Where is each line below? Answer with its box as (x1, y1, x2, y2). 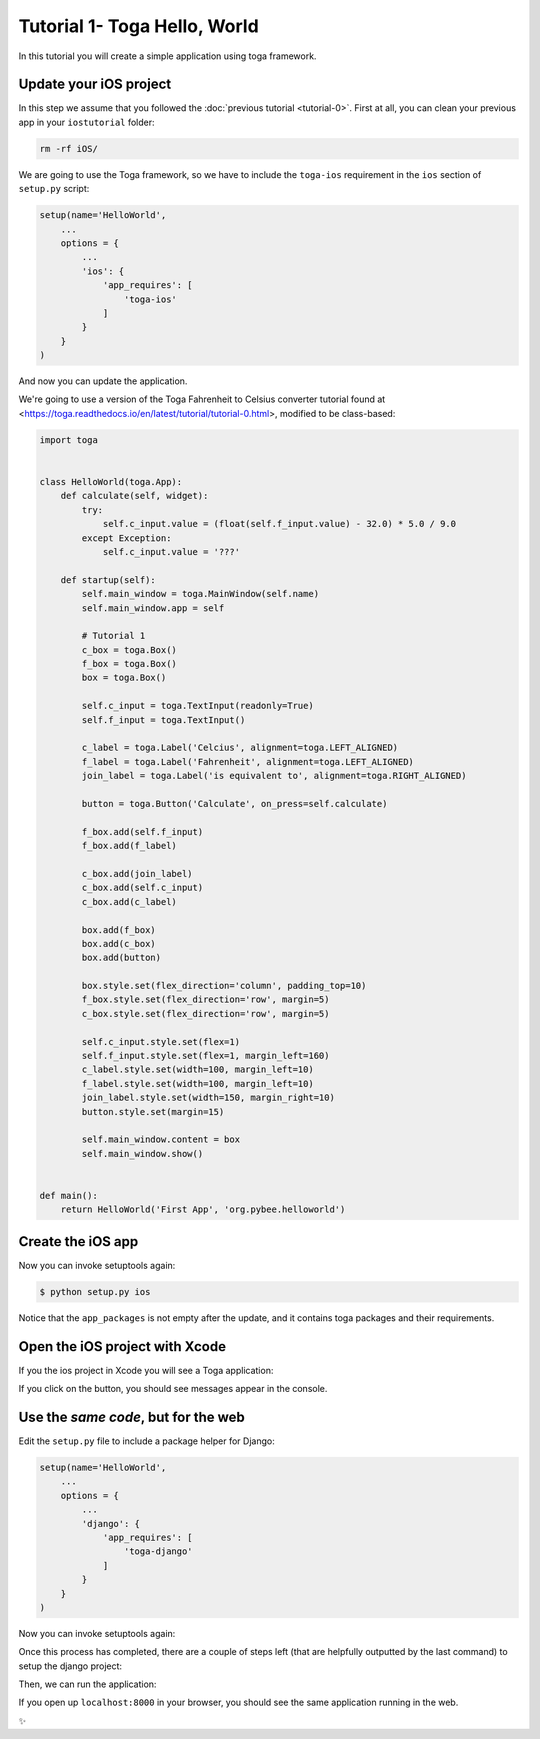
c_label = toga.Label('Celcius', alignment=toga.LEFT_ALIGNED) (81, 742, 399, 754)
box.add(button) (81, 952, 162, 964)
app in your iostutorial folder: (18, 116, 155, 128)
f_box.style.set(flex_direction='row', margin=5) (81, 994, 330, 1005)
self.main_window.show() (81, 1148, 204, 1159)
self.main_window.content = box (81, 1134, 240, 1145)
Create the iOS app (18, 1233, 139, 1250)
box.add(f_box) (81, 924, 157, 935)
